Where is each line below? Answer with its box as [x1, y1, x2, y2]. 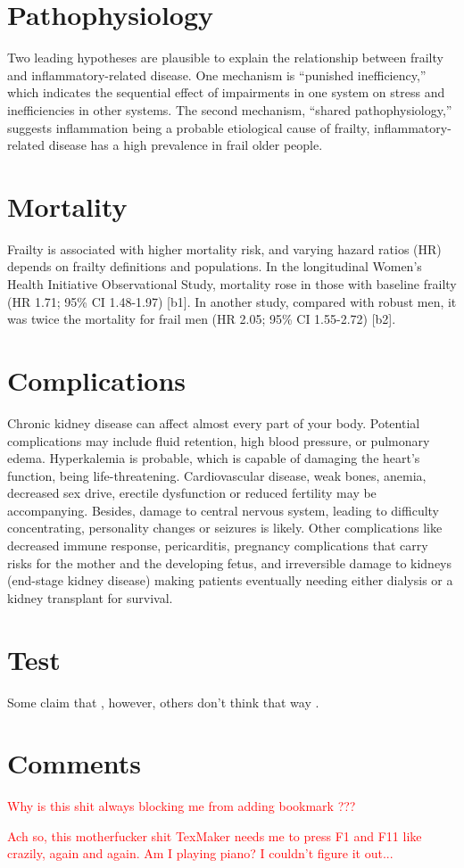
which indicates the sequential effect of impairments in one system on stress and [7, 83, 445, 102]
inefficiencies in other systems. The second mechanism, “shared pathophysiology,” [7, 100, 452, 119]
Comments [7, 745, 141, 781]
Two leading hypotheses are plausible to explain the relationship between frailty [7, 48, 443, 67]
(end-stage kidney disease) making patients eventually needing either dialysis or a [7, 571, 453, 590]
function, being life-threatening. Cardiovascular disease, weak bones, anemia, [7, 466, 427, 484]
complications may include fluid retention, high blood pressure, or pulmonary [7, 431, 430, 450]
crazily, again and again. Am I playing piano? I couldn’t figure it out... [7, 844, 394, 863]
